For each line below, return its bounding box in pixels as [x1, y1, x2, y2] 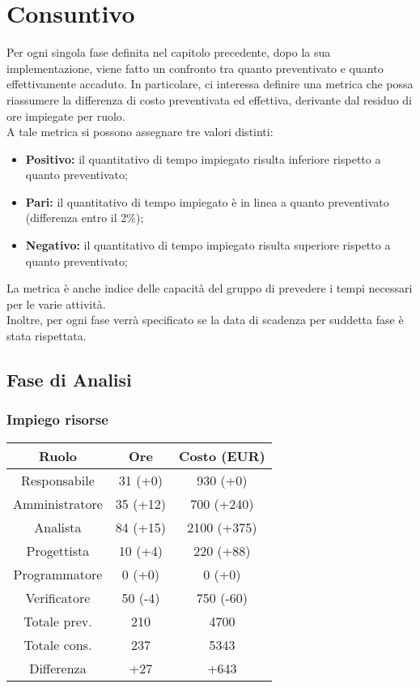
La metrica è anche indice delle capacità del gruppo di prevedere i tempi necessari [6, 280, 413, 297]
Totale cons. [23, 635, 92, 654]
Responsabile [21, 470, 95, 489]
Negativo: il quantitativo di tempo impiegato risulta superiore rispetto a [25, 237, 391, 254]
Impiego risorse [6, 409, 108, 429]
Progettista [26, 541, 90, 560]
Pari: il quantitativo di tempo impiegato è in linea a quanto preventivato [25, 193, 389, 210]
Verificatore [25, 588, 91, 607]
